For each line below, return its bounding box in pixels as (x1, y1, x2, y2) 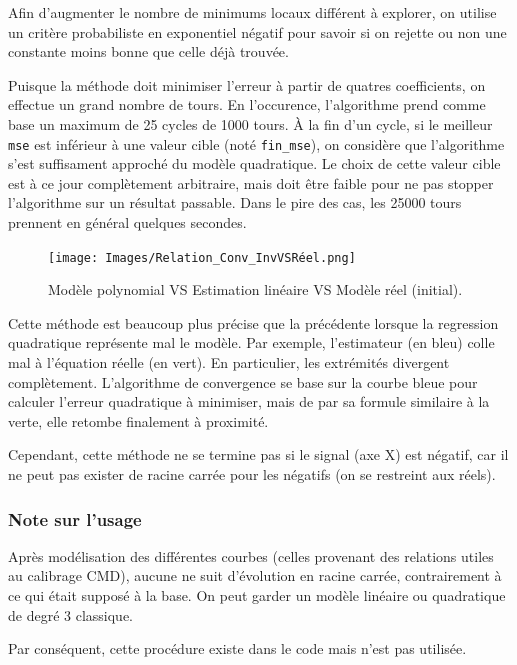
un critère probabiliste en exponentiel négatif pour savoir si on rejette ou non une (8, 21, 507, 42)
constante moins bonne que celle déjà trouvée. (8, 41, 289, 62)
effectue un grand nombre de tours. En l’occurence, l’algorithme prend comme (8, 94, 486, 115)
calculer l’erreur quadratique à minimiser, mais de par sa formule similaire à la (8, 391, 490, 412)
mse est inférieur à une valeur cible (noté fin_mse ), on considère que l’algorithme (8, 133, 505, 154)
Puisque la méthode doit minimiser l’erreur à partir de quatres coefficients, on (8, 74, 486, 95)
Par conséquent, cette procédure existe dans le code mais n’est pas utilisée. (8, 638, 467, 659)
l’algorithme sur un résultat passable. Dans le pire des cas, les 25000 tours (8, 192, 462, 213)
